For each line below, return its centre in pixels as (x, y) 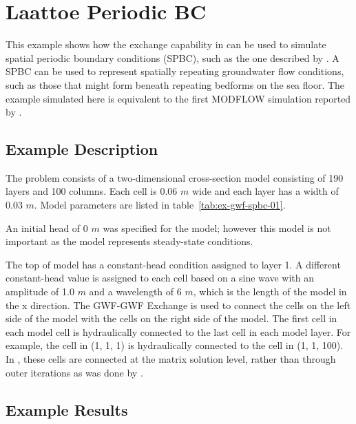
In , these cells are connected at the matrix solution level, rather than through (171, 359)
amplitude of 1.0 (40, 291)
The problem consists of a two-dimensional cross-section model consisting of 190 (175, 177)
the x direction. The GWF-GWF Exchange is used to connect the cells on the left (178, 305)
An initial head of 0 (47, 227)
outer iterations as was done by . (74, 372)
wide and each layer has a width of (265, 191)
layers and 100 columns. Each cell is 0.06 (92, 191)
